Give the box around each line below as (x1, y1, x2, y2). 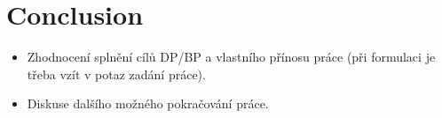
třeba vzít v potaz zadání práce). (27, 64, 206, 83)
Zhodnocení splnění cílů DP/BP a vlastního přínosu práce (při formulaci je (27, 48, 436, 66)
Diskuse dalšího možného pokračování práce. (27, 94, 269, 113)
